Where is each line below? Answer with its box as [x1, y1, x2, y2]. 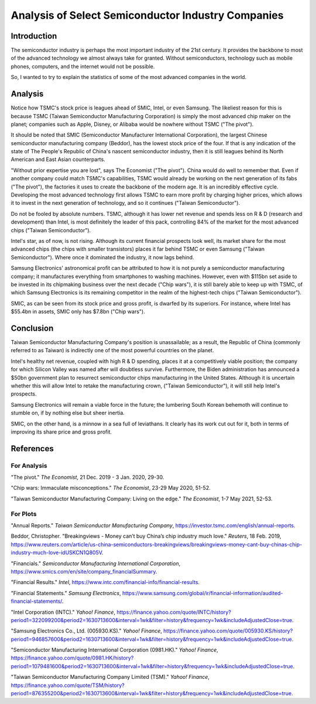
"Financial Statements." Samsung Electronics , [11, 589, 121, 596]
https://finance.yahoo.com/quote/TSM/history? [11, 682, 125, 689]
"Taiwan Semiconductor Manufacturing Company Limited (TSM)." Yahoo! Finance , [11, 674, 210, 681]
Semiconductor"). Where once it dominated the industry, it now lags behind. [11, 253, 194, 260]
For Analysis [11, 461, 47, 469]
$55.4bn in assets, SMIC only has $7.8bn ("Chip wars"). [11, 308, 146, 315]
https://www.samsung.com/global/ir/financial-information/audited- [122, 589, 283, 596]
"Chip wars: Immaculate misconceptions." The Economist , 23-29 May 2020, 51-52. [11, 485, 211, 492]
